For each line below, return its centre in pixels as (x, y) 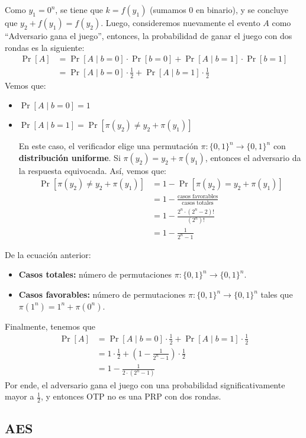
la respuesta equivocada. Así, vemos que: (93, 170)
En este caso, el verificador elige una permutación (108, 146)
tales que (277, 294)
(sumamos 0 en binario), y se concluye (219, 9)
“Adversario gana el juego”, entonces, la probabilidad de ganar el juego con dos (149, 36)
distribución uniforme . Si (70, 157)
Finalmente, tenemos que (50, 326)
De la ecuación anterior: (48, 254)
